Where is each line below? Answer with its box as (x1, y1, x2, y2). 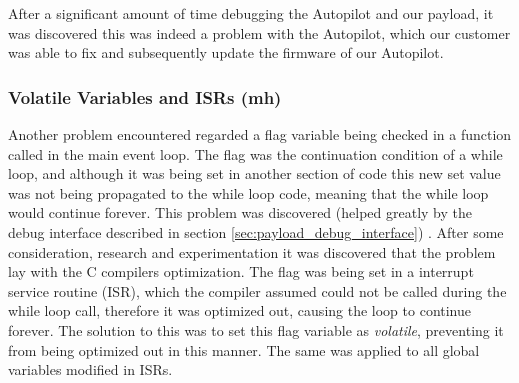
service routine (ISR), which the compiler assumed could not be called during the (8, 280, 507, 301)
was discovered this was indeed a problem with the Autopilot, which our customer (8, 22, 511, 43)
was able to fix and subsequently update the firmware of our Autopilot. (8, 42, 444, 63)
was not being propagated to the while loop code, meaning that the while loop (8, 182, 489, 203)
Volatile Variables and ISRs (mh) (8, 84, 282, 109)
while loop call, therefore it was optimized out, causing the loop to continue (8, 300, 472, 321)
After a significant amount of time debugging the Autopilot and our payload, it (8, 3, 494, 23)
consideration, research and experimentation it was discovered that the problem (8, 241, 496, 262)
